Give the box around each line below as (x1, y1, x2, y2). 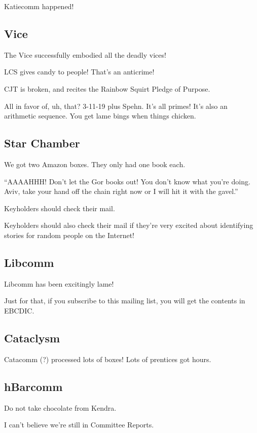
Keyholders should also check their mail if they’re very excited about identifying (4, 220, 253, 230)
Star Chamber (4, 135, 80, 151)
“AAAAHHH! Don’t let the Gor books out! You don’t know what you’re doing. (4, 176, 250, 186)
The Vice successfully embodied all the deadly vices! (4, 49, 166, 60)
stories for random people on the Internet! (4, 229, 134, 240)
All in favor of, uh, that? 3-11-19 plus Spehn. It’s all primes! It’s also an (4, 100, 228, 111)
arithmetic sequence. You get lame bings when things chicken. (4, 110, 196, 121)
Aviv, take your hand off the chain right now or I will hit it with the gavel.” (4, 186, 238, 196)
